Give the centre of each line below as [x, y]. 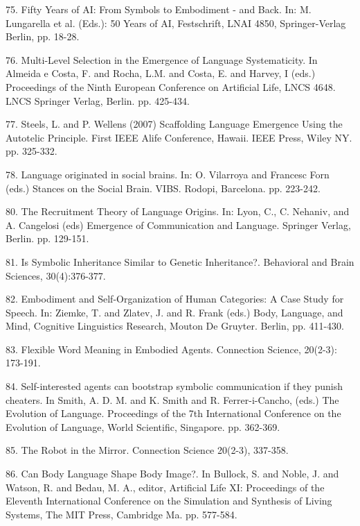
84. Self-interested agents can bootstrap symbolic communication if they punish [174, 386]
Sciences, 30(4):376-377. [56, 275]
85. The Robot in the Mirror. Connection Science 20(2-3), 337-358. [147, 450]
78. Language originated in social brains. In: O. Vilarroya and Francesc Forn [168, 174]
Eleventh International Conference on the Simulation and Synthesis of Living [169, 501]
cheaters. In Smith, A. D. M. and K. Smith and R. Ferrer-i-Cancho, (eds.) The [172, 399]
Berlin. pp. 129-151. [47, 238]
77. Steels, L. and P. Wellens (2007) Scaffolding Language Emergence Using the [174, 124]
